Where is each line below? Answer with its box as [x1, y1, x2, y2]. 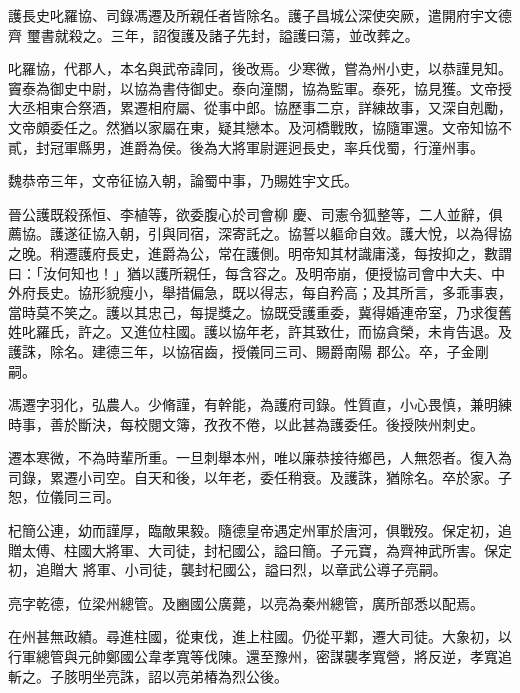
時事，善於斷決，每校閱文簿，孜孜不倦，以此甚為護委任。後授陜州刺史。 [8, 413, 484, 434]
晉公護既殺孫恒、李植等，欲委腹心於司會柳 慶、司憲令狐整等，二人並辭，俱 [8, 203, 503, 224]
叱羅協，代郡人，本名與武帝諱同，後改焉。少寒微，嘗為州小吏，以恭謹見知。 [8, 58, 512, 79]
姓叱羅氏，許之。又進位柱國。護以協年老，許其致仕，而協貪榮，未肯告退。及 [8, 321, 512, 342]
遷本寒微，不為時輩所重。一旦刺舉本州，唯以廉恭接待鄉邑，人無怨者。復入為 [8, 447, 512, 468]
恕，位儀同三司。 [8, 486, 120, 507]
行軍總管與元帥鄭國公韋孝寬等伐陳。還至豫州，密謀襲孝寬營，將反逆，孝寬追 [8, 646, 512, 667]
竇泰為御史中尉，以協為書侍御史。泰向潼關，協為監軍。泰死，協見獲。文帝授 [8, 77, 512, 98]
